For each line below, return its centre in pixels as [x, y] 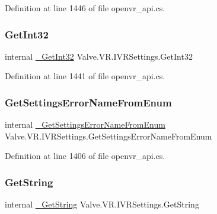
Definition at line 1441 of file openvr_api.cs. [85, 76]
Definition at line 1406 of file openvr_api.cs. [85, 156]
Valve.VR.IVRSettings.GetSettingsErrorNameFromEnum [108, 136]
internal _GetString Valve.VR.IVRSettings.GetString [102, 204]
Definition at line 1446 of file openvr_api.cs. [85, 8]
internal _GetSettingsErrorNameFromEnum [85, 124]
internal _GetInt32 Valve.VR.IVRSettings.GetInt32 [99, 56]
